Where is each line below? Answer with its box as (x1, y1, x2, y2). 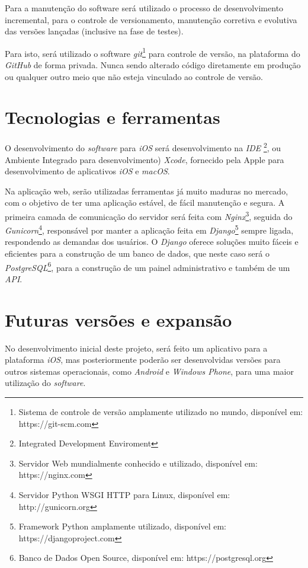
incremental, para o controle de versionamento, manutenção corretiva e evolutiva (5, 13, 297, 25)
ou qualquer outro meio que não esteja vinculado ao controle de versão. (5, 70, 263, 82)
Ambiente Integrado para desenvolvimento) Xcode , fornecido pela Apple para (5, 153, 284, 165)
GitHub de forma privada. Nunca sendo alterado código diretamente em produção (5, 59, 301, 71)
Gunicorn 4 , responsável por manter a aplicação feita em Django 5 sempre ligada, (5, 222, 294, 236)
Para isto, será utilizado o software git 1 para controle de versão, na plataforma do (5, 45, 300, 59)
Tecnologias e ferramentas (5, 105, 220, 129)
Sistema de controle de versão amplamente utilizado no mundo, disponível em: (18, 406, 303, 417)
